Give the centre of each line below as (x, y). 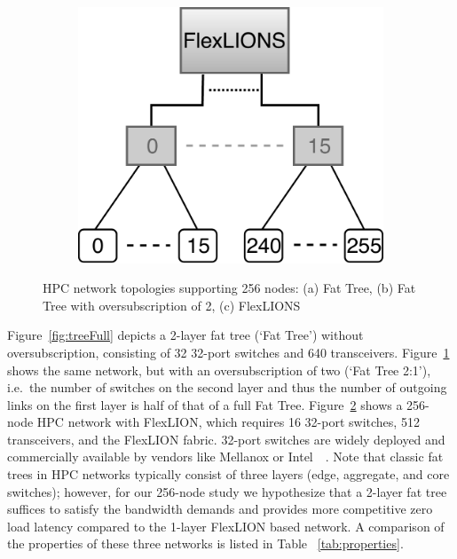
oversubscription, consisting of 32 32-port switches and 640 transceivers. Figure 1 (228, 352)
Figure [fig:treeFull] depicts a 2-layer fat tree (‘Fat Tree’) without (185, 335)
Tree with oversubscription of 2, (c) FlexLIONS (172, 305)
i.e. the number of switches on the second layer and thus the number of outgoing (227, 387)
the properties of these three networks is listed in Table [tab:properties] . (205, 543)
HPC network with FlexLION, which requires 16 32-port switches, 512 (228, 422)
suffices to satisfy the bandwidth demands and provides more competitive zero (220, 509)
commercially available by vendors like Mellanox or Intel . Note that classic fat (225, 457)
